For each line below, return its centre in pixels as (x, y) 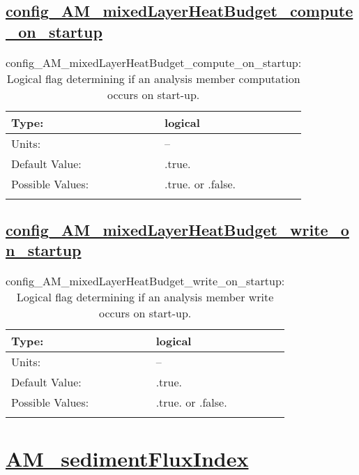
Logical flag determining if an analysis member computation (153, 78)
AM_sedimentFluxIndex (127, 459)
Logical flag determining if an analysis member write (145, 297)
